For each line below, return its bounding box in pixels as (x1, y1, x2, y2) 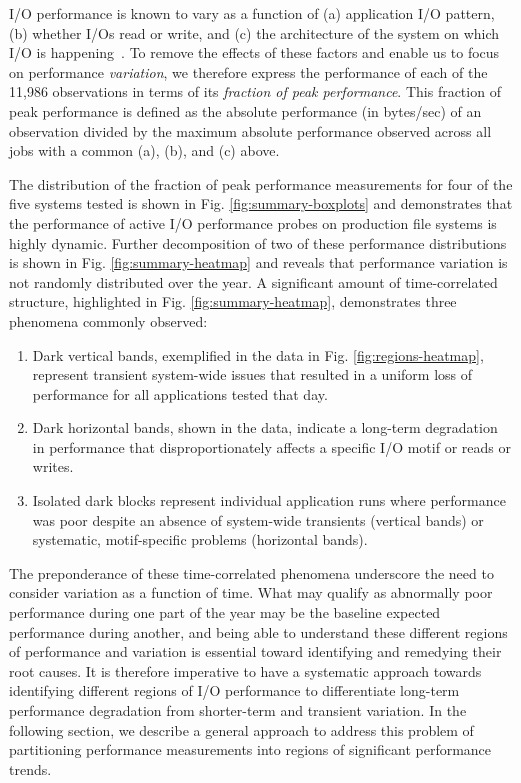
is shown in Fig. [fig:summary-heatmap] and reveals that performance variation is (9, 252, 508, 273)
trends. (9, 758, 52, 779)
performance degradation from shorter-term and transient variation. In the (9, 700, 467, 720)
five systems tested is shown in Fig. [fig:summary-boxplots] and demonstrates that (9, 193, 513, 214)
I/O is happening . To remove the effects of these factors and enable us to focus (9, 42, 500, 63)
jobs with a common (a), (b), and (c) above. (9, 140, 280, 161)
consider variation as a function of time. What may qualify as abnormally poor (9, 582, 493, 603)
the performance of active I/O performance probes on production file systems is (9, 212, 497, 233)
